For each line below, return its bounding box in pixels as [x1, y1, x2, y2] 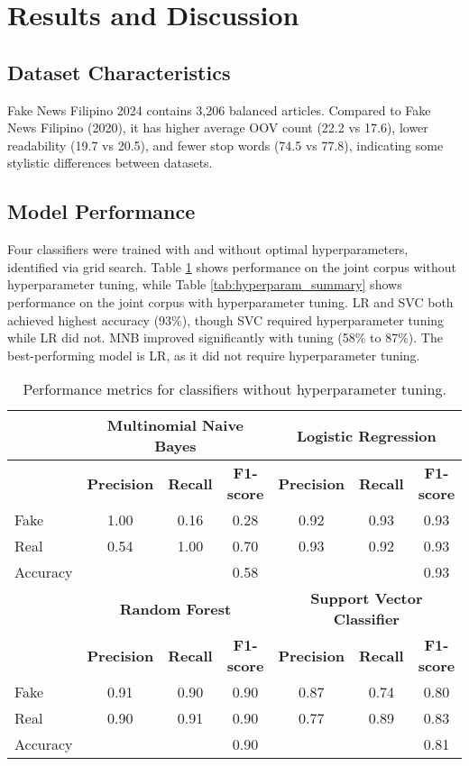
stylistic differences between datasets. [7, 153, 213, 172]
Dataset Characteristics [7, 58, 231, 86]
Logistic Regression [296, 424, 437, 446]
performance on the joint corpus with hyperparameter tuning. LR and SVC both [7, 292, 454, 311]
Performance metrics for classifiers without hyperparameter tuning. [23, 378, 446, 400]
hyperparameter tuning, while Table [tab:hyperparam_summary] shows [7, 275, 402, 294]
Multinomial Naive [106, 415, 244, 436]
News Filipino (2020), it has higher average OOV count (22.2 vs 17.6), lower [7, 118, 428, 137]
